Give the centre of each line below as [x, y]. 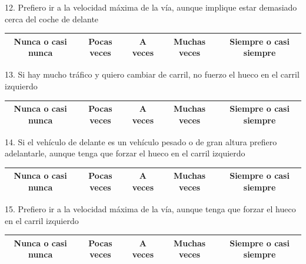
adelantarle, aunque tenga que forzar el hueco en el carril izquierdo [125, 153]
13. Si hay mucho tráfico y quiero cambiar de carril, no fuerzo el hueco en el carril [152, 74]
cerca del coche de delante [52, 19]
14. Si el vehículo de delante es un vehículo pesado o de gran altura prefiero [141, 141]
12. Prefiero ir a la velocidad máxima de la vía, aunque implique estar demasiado [151, 7]
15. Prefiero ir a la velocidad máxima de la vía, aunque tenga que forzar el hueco [150, 209]
